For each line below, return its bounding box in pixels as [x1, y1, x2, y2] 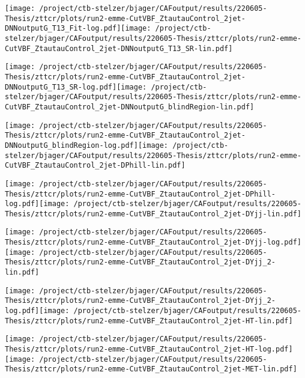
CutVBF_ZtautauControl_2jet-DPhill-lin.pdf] [5, 161, 186, 170]
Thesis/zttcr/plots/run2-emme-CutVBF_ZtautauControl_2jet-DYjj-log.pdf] [5, 238, 301, 247]
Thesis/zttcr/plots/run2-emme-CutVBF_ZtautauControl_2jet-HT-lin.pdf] [5, 316, 293, 325]
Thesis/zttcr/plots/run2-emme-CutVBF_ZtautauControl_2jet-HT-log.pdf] [5, 345, 293, 354]
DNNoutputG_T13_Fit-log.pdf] [5, 24, 121, 33]
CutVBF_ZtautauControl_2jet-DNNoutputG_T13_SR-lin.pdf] [5, 44, 233, 53]
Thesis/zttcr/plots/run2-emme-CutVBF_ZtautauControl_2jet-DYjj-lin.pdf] [5, 209, 301, 218]
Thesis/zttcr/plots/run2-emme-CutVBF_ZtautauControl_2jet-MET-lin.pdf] [5, 365, 297, 374]
